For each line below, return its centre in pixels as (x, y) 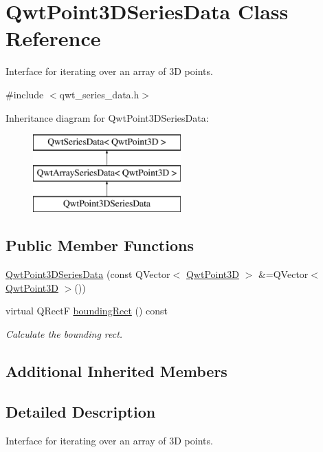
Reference (53, 38)
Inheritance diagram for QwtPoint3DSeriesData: (107, 117)
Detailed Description (81, 411)
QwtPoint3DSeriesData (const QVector (88, 274)
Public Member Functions (100, 245)
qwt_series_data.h (99, 94)
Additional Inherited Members (116, 371)
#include (25, 94)
